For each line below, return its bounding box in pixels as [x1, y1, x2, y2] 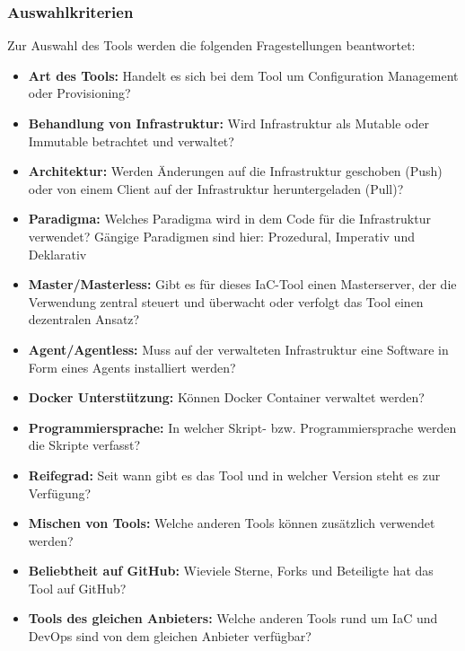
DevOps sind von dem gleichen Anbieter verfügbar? [28, 627, 311, 646]
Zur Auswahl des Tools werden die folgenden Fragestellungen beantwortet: [7, 36, 416, 55]
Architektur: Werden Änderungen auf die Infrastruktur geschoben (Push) [28, 162, 443, 180]
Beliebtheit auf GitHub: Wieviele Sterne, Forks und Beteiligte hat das [28, 561, 434, 580]
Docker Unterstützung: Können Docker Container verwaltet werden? [28, 388, 425, 407]
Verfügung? [28, 483, 92, 502]
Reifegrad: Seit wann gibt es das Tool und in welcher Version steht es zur [28, 465, 441, 484]
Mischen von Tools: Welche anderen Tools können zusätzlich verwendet [28, 514, 435, 532]
